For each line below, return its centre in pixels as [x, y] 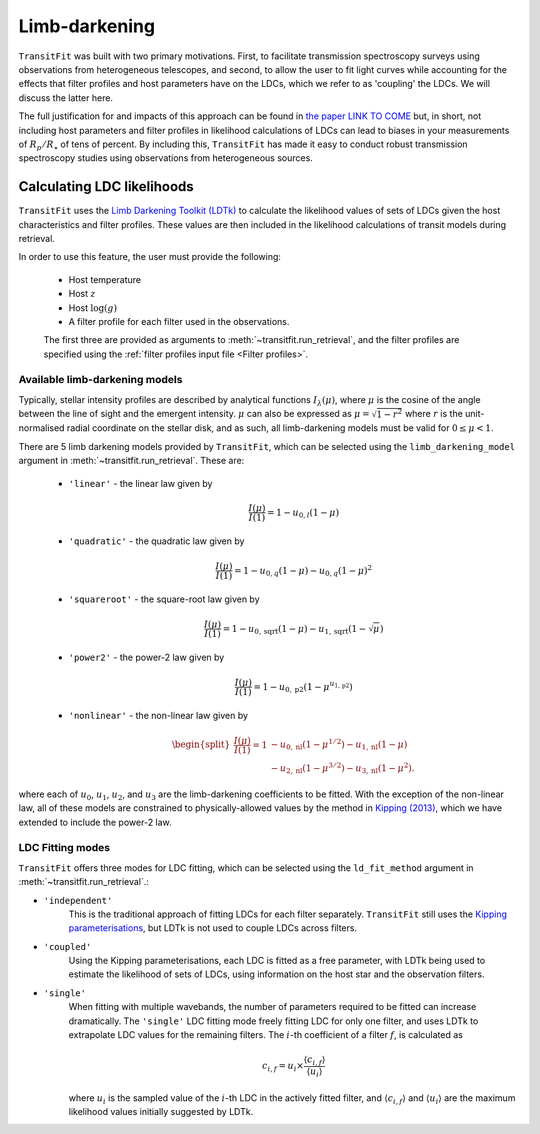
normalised [41, 428]
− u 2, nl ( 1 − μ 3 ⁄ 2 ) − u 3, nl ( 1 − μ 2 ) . [342, 768]
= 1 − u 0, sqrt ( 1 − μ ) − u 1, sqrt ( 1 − [294, 629]
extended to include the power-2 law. [95, 822]
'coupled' [67, 946]
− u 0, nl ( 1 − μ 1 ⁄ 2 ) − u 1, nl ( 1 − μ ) [339, 744]
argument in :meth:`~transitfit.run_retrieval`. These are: [131, 461]
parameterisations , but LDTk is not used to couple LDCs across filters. [213, 928]
